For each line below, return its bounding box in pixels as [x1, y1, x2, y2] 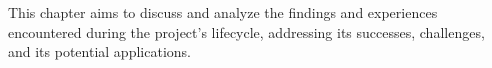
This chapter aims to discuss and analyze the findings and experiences [8, 2, 438, 22]
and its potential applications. [8, 41, 191, 62]
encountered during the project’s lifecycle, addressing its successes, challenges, [8, 21, 485, 42]
